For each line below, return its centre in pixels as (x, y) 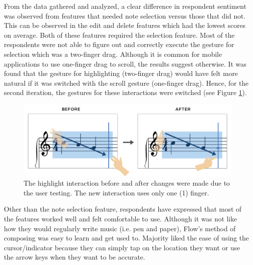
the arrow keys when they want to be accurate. (75, 257)
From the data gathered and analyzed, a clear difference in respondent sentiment (125, 6)
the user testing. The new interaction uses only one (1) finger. (116, 192)
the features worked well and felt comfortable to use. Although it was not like (121, 219)
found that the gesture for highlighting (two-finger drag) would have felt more (121, 73)
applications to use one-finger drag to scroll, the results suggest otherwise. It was (125, 63)
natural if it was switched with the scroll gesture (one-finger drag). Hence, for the (126, 83)
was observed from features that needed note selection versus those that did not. (125, 15)
